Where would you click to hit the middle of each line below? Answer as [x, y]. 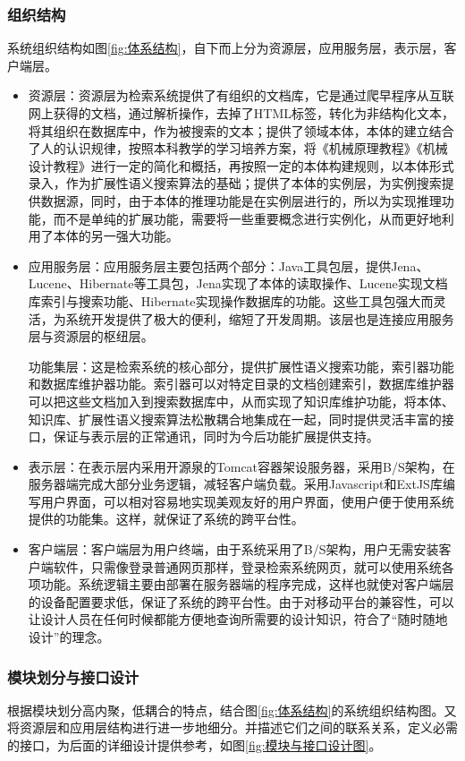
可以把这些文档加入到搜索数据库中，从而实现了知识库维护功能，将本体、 [241, 401]
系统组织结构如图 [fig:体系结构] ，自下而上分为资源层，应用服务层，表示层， [226, 48]
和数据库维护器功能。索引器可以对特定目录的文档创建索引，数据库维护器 [241, 384]
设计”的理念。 [69, 637]
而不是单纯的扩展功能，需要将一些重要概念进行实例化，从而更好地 [247, 218]
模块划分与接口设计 [73, 676]
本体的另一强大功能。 [116, 236]
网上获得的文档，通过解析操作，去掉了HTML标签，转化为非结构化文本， [241, 113]
